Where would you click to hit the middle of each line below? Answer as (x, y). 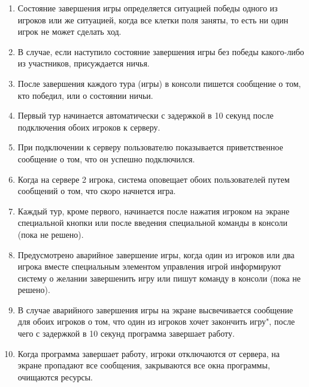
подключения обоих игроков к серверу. (89, 127)
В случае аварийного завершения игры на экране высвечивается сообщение (155, 309)
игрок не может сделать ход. (69, 31)
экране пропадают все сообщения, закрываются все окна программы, (144, 365)
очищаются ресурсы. (55, 377)
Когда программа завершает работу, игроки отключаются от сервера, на (149, 353)
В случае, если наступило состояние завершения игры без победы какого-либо (161, 51)
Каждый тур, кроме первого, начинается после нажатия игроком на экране (154, 211)
